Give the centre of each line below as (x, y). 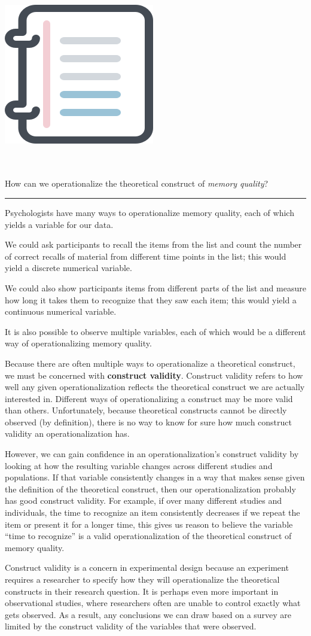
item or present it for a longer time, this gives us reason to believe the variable (149, 524)
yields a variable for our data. (59, 224)
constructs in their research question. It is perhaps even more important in (142, 591)
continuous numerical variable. (61, 311)
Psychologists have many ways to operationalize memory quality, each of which (150, 212)
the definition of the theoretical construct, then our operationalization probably (150, 489)
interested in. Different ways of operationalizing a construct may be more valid (149, 398)
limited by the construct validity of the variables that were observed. (131, 626)
